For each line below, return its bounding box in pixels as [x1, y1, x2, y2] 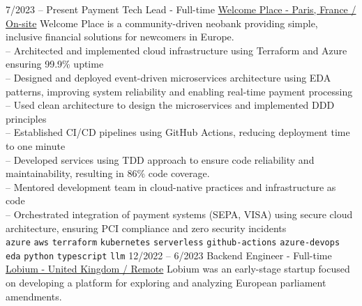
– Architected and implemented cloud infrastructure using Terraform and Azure [6, 43, 347, 57]
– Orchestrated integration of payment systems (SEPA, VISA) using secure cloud [6, 206, 353, 221]
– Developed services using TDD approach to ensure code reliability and [6, 152, 315, 167]
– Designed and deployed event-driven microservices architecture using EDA [6, 70, 331, 84]
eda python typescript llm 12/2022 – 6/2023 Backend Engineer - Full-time [6, 247, 332, 262]
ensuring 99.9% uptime [6, 56, 104, 71]
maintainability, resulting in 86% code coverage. [6, 166, 210, 181]
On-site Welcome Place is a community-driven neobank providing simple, [6, 15, 318, 30]
